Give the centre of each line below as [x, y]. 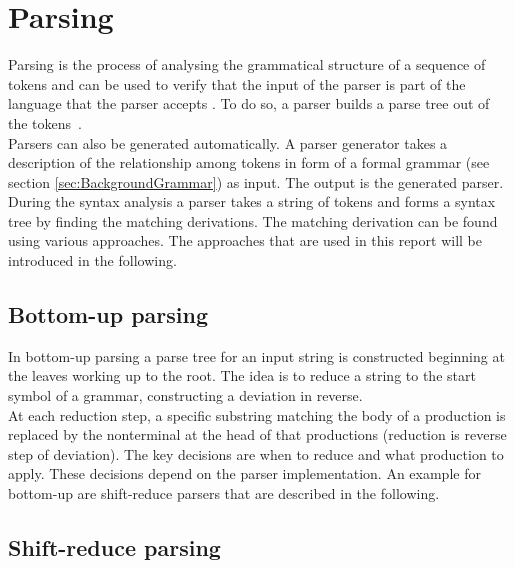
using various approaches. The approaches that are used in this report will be [245, 240]
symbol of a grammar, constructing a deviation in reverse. [185, 395]
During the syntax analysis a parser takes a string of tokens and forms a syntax [252, 201]
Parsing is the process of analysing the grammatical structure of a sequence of [247, 64]
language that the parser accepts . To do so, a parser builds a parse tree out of [249, 103]
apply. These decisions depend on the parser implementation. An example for [244, 473]
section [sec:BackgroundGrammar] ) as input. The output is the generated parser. [256, 181]
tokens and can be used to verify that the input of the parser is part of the [237, 83]
